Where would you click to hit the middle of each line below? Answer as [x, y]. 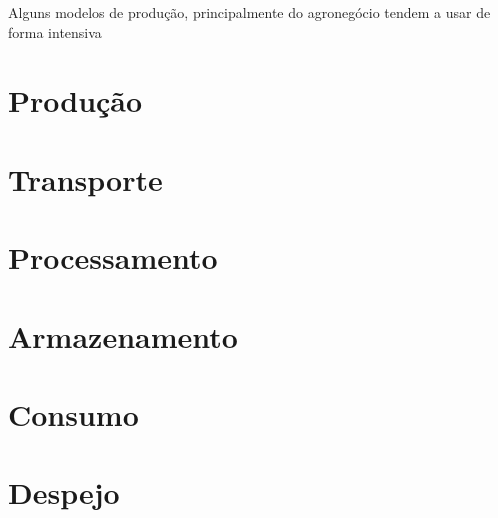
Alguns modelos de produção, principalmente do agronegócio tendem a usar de [249, 12]
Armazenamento [123, 335]
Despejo [64, 492]
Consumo [73, 413]
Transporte [85, 178]
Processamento [113, 257]
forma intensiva [55, 31]
